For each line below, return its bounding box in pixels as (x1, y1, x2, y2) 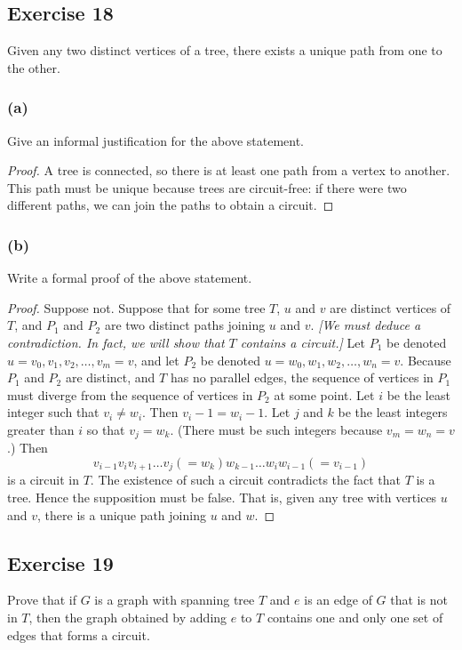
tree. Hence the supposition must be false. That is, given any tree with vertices (7, 488, 437, 507)
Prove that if (7, 590, 77, 609)
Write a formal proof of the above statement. (7, 269, 252, 287)
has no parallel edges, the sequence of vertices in (170, 368, 434, 387)
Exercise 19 (7, 549, 114, 576)
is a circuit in (7, 470, 80, 489)
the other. (7, 58, 60, 76)
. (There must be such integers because (170, 420, 383, 438)
